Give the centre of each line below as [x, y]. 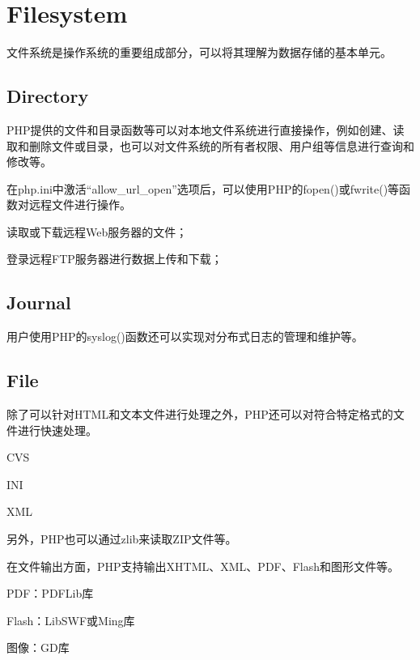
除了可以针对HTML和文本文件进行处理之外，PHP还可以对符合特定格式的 [200, 414]
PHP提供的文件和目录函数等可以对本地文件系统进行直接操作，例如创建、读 [206, 129]
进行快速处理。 [57, 430]
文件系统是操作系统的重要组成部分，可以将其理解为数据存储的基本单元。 [199, 52]
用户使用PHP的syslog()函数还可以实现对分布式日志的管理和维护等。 [185, 336]
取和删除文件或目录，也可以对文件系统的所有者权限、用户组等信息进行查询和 [210, 145]
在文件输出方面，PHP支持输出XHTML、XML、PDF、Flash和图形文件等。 [203, 566]
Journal [39, 302]
